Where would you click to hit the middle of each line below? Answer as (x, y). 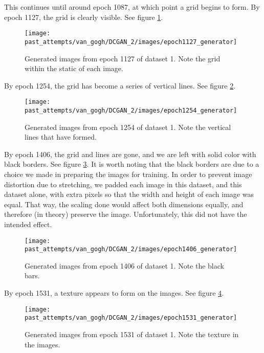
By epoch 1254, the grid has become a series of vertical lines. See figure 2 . (120, 85)
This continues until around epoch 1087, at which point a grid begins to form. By (132, 7)
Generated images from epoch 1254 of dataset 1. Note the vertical (128, 127)
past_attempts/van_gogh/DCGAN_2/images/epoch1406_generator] (131, 249)
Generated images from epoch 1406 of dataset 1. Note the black (124, 265)
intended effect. (28, 224)
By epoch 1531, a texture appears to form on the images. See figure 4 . (114, 293)
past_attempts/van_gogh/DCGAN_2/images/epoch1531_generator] (131, 318)
